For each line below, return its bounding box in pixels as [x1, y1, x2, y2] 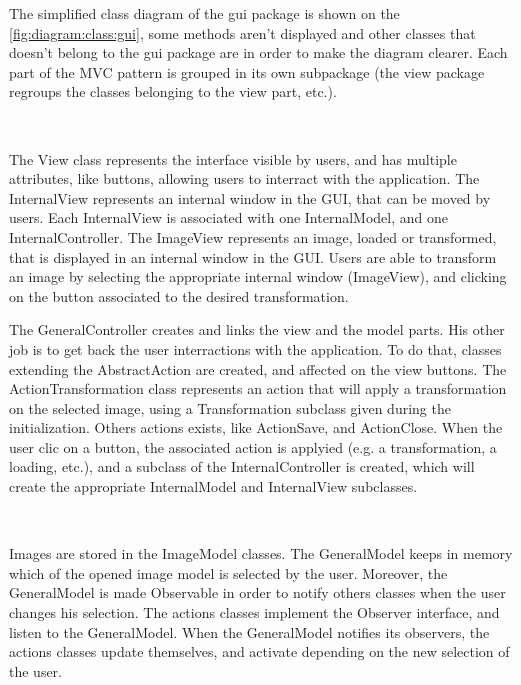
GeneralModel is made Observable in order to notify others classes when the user [9, 582, 506, 603]
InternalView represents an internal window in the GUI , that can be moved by [9, 187, 491, 208]
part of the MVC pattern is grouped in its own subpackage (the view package [9, 61, 485, 82]
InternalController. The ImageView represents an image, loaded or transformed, [9, 226, 497, 247]
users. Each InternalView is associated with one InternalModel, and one [9, 207, 448, 228]
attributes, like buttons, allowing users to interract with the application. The [9, 168, 480, 189]
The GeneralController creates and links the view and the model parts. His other [9, 319, 505, 340]
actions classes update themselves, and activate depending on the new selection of [9, 641, 510, 662]
